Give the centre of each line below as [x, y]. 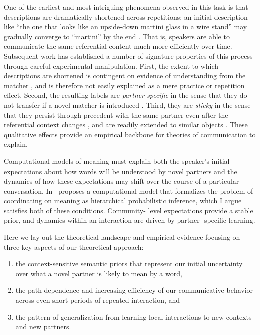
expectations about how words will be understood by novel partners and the [121, 171]
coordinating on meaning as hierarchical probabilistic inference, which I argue [123, 200]
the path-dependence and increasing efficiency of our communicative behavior [134, 290]
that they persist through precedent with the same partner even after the [116, 115]
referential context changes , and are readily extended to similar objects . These [126, 125]
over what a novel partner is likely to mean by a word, [99, 273]
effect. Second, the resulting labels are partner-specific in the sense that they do [126, 95]
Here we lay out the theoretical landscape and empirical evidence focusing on [122, 237]
